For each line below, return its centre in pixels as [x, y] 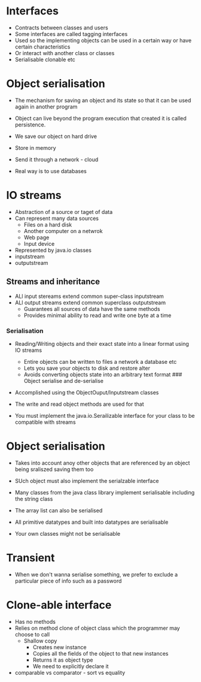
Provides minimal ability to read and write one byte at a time [98, 315]
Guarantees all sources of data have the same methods [92, 309]
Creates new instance [60, 647]
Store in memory [35, 147]
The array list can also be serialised [59, 510]
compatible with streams [45, 422]
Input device [39, 243]
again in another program [46, 107]
